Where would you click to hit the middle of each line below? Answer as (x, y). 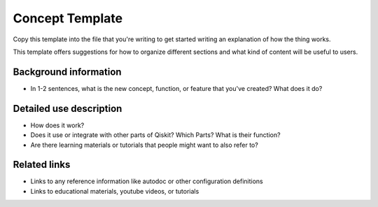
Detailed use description (68, 108)
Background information (67, 72)
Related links (42, 165)
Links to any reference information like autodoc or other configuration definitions (147, 181)
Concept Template (68, 18)
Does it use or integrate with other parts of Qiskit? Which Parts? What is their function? (155, 135)
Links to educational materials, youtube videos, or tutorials (115, 191)
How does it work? (57, 125)
